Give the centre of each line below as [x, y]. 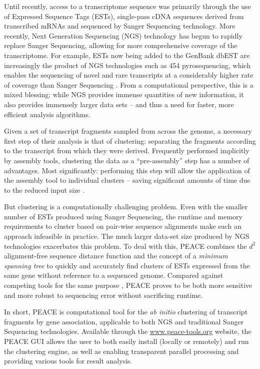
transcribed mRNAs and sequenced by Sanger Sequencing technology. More [120, 26]
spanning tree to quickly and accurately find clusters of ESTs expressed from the [127, 265]
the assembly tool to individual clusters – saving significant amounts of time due [127, 180]
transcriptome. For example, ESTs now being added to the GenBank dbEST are [127, 55]
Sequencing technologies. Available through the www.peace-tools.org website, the [128, 331]
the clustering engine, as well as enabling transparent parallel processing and [121, 351]
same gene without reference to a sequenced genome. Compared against [114, 275]
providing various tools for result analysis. [68, 361]
